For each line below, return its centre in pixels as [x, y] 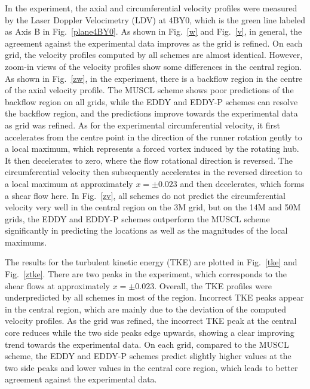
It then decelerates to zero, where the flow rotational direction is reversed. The [149, 160]
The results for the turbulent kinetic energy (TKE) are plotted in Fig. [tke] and [151, 262]
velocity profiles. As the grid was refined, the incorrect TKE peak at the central [151, 321]
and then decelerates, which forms [242, 183]
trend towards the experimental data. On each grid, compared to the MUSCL [147, 344]
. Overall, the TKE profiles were [213, 285]
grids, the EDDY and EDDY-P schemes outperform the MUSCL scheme [137, 218]
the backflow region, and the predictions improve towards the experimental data [151, 113]
